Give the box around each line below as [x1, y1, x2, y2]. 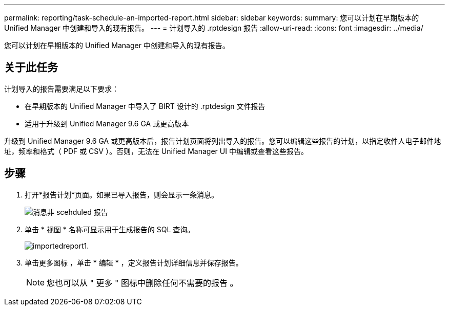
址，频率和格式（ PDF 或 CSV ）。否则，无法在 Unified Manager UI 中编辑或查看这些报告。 [4, 146, 308, 156]
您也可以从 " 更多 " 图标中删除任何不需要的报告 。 [47, 277, 238, 288]
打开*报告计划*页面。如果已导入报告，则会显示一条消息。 [25, 190, 219, 199]
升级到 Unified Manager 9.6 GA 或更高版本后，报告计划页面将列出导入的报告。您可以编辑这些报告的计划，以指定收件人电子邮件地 [4, 136, 441, 145]
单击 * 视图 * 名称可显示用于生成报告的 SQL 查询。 [25, 225, 195, 234]
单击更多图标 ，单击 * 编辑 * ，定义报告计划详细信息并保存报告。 [25, 258, 243, 267]
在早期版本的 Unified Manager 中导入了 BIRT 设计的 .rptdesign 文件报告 [25, 101, 266, 110]
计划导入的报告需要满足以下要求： [4, 84, 119, 93]
